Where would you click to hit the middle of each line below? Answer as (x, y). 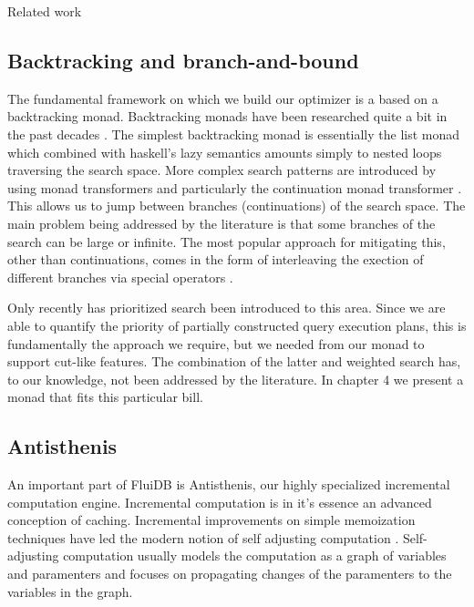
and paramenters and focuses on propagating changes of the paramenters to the (230, 574)
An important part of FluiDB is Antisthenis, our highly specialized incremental (229, 484)
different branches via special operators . (120, 277)
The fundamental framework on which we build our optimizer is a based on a (223, 98)
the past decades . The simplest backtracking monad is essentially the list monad (234, 134)
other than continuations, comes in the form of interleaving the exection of (216, 259)
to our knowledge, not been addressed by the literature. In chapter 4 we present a (236, 379)
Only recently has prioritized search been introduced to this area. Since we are (227, 308)
